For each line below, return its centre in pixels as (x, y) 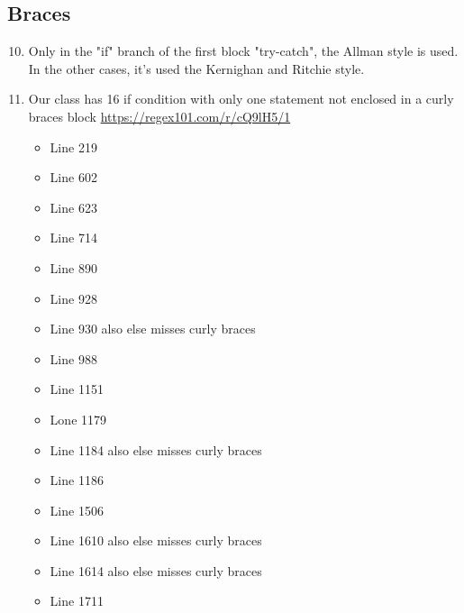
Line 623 (73, 207)
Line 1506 (77, 510)
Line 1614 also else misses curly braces (156, 570)
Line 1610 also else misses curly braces (156, 540)
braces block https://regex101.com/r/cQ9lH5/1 (159, 116)
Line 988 (73, 358)
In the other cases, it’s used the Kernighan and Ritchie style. (196, 68)
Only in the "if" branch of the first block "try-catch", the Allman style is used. (243, 51)
